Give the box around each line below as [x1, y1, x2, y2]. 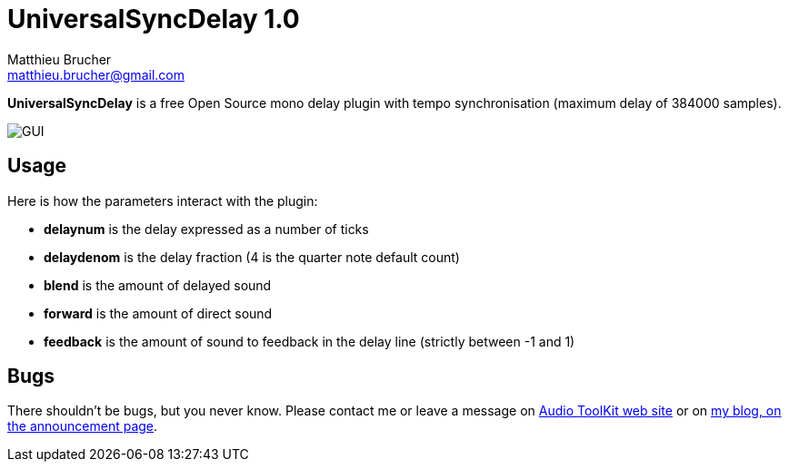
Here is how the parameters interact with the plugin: [7, 192, 318, 209]
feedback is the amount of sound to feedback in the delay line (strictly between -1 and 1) [44, 333, 575, 349]
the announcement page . [7, 418, 158, 435]
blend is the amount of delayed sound [44, 277, 272, 293]
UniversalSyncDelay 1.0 [7, 4, 300, 34]
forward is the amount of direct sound [44, 305, 273, 321]
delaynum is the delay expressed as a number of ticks [44, 220, 369, 237]
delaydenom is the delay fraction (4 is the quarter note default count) [44, 249, 460, 265]
